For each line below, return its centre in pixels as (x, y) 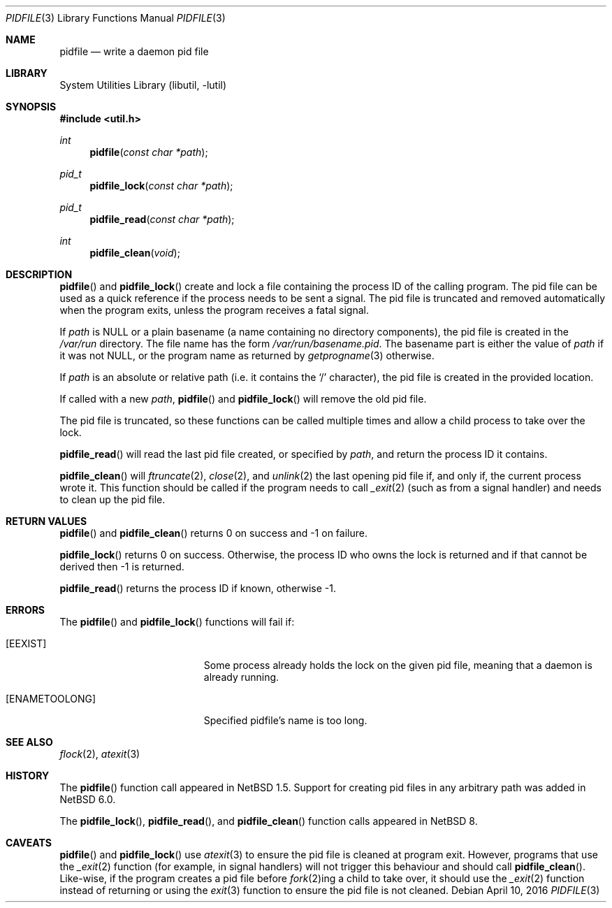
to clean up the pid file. (112, 499)
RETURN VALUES (46, 521)
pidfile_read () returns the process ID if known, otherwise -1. (198, 588)
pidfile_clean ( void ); (135, 253)
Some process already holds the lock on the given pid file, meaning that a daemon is (398, 665)
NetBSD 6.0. (88, 799)
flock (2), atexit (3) (100, 754)
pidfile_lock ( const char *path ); (161, 186)
